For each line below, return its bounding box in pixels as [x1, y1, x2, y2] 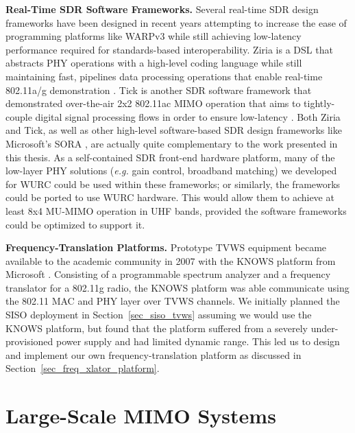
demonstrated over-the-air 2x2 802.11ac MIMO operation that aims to [5, 96, 301, 110]
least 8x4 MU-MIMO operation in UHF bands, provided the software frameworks [5, 203, 347, 218]
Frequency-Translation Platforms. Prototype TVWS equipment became [5, 240, 327, 255]
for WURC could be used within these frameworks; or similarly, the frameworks [5, 176, 341, 191]
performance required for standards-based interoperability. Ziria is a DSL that [5, 42, 333, 56]
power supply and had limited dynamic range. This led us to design [56, 334, 340, 349]
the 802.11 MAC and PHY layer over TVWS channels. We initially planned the [5, 294, 340, 308]
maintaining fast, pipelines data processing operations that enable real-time [5, 69, 323, 83]
